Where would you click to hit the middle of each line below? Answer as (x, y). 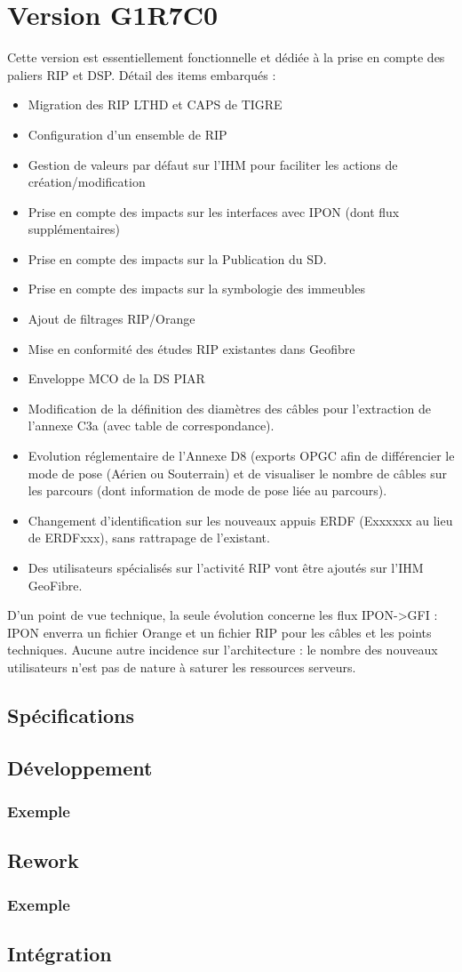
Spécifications (71, 715)
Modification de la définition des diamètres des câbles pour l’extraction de (229, 408)
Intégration (60, 953)
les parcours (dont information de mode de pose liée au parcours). (207, 490)
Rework (43, 860)
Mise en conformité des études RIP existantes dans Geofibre (191, 348)
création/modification (87, 182)
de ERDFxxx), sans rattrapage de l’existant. (149, 538)
